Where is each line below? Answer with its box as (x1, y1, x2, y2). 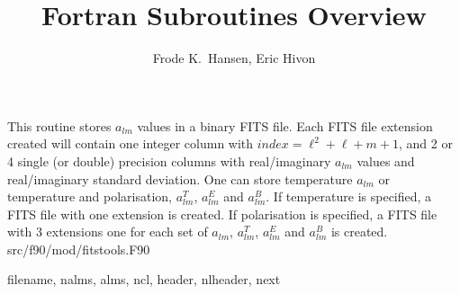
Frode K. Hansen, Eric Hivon (152, 49, 316, 67)
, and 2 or (399, 134, 453, 153)
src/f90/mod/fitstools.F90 (7, 239, 150, 258)
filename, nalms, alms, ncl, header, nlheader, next (7, 270, 281, 289)
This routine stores (7, 116, 112, 135)
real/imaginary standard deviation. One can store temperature (7, 169, 353, 188)
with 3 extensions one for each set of (7, 222, 208, 241)
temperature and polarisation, (7, 187, 173, 206)
